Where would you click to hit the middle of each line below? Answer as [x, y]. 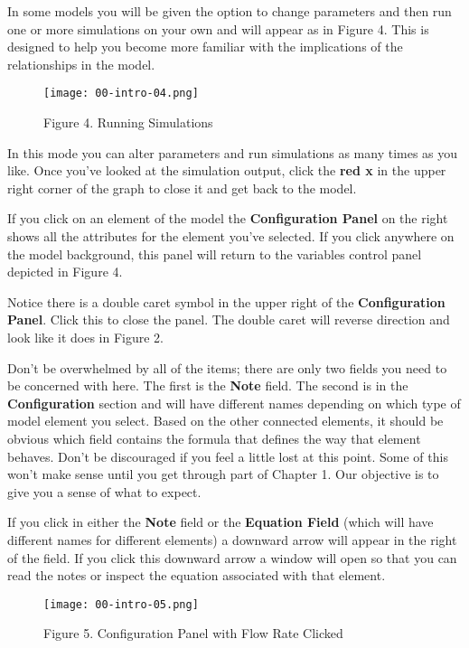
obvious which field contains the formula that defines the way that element [214, 438]
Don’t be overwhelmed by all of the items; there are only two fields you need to [227, 367]
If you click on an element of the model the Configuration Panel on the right [228, 218]
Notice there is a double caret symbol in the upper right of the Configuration [226, 301]
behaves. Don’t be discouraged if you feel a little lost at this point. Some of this [228, 456]
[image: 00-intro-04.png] [121, 94]
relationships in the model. [81, 64]
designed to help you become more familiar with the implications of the [205, 47]
